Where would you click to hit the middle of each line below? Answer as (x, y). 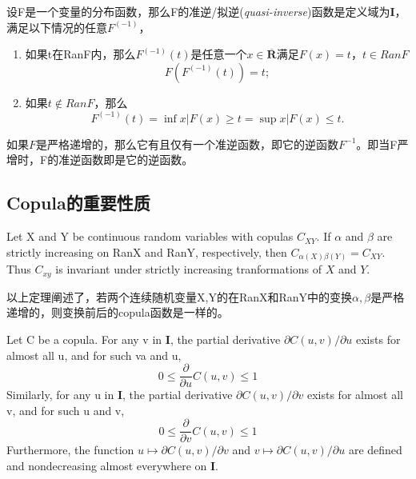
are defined (375, 450)
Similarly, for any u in (60, 395)
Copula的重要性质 (78, 203)
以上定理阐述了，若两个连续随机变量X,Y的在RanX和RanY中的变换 (180, 296)
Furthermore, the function (70, 450)
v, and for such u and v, (66, 410)
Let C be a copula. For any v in (84, 339)
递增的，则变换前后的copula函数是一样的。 (118, 312)
